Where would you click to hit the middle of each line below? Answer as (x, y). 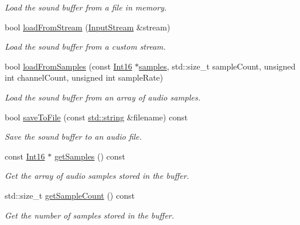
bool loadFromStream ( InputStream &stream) (88, 27)
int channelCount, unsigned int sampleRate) (84, 77)
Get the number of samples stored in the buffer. (90, 215)
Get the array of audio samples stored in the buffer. (97, 176)
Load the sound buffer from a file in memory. (86, 7)
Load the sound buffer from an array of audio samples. (103, 97)
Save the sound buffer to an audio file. (73, 136)
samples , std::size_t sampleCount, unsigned (217, 66)
